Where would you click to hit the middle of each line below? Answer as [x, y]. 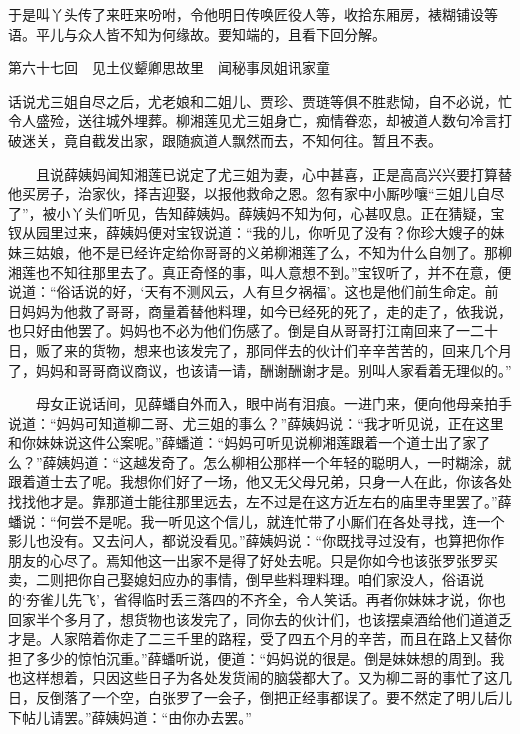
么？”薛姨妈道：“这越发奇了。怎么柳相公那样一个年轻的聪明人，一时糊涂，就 [260, 461]
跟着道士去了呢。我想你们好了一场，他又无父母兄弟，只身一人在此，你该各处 [260, 481]
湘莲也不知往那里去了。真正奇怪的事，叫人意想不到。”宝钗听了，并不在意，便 [260, 271]
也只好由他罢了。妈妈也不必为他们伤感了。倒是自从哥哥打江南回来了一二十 [253, 330]
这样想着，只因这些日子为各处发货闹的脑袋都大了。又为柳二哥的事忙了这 [259, 677]
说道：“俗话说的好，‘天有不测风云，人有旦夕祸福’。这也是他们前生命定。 [246, 291]
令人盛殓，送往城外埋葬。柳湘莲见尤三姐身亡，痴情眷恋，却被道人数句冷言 [253, 120]
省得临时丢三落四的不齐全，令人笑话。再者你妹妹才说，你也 [309, 599]
